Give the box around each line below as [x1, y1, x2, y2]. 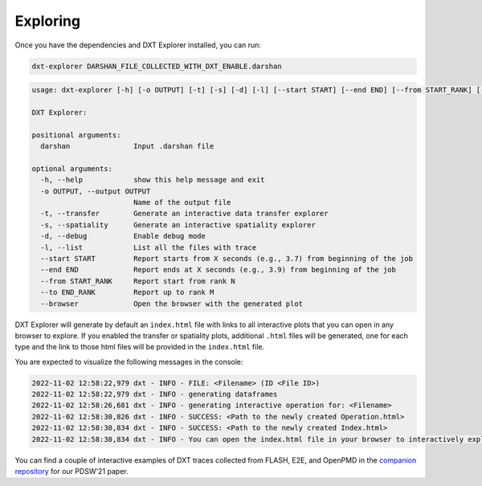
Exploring [14, 12, 80, 30]
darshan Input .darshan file [40, 141, 214, 151]
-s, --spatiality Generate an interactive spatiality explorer [40, 220, 317, 229]
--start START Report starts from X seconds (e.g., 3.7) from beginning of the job [40, 254, 414, 263]
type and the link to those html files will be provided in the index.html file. [14, 342, 265, 352]
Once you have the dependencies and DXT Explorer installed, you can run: [14, 40, 261, 50]
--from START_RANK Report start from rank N [40, 276, 236, 285]
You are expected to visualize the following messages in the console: [14, 357, 243, 366]
